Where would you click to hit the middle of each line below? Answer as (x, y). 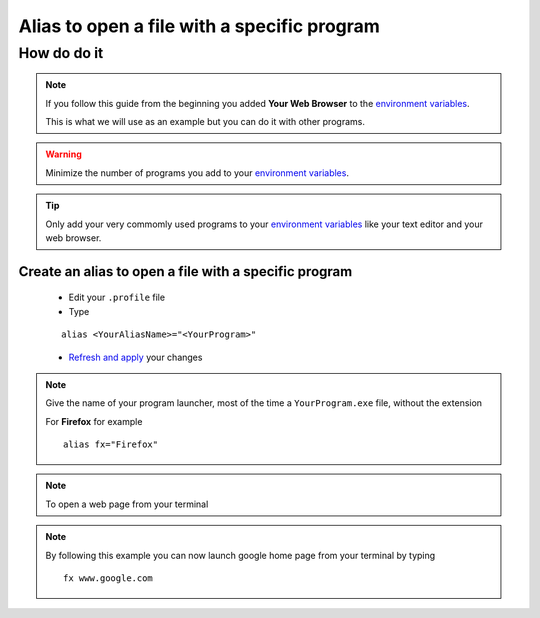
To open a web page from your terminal (127, 504)
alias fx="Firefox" (111, 444)
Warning (63, 154)
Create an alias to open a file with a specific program (185, 271)
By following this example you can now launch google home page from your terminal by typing (240, 555)
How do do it (61, 53)
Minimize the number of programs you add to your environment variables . (197, 172)
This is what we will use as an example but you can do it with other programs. (205, 121)
